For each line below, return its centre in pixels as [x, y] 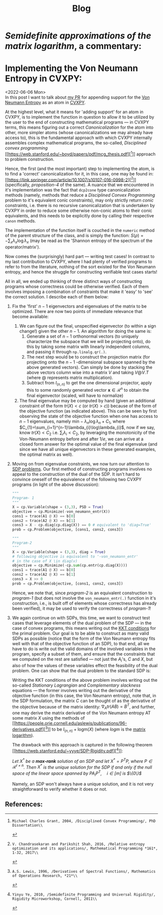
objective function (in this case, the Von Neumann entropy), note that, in [84, 695]
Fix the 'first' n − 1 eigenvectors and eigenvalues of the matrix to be [79, 306]
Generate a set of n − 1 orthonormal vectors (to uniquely [82, 336]
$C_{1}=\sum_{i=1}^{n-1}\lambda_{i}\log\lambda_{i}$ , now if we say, [87, 428]
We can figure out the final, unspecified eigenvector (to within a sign [88, 326]
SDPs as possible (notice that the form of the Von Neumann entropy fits [84, 638]
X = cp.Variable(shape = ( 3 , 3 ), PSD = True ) [58, 507]
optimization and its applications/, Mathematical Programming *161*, [85, 848]
